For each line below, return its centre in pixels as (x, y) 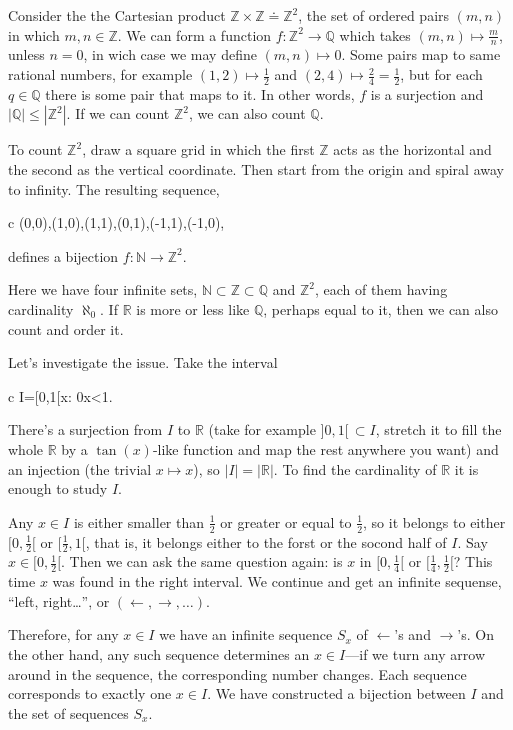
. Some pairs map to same (421, 54)
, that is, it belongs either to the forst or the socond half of (266, 541)
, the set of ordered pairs (374, 15)
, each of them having (381, 289)
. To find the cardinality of (355, 468)
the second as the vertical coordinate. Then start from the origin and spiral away (256, 169)
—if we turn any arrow (415, 654)
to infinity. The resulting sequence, (114, 188)
